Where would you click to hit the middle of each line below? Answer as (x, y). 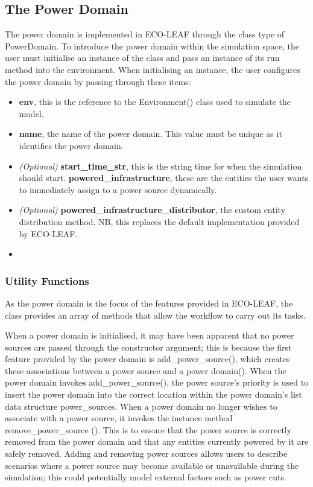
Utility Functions (47, 280)
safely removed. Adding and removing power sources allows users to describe (146, 454)
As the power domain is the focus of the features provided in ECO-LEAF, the (149, 303)
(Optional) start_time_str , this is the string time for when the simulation (160, 166)
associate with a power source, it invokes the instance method (119, 418)
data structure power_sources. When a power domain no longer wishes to (141, 406)
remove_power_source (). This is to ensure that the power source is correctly (148, 429)
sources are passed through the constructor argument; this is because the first (148, 347)
